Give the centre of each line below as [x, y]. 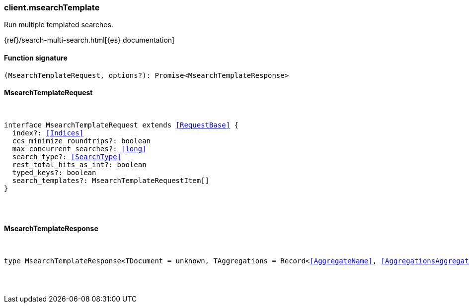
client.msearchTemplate [52, 7]
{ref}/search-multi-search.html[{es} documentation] [89, 40]
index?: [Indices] [48, 133]
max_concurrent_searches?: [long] [79, 149]
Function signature [36, 58]
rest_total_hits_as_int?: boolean [79, 164]
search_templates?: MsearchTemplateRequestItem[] [111, 180]
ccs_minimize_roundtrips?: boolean [81, 141]
